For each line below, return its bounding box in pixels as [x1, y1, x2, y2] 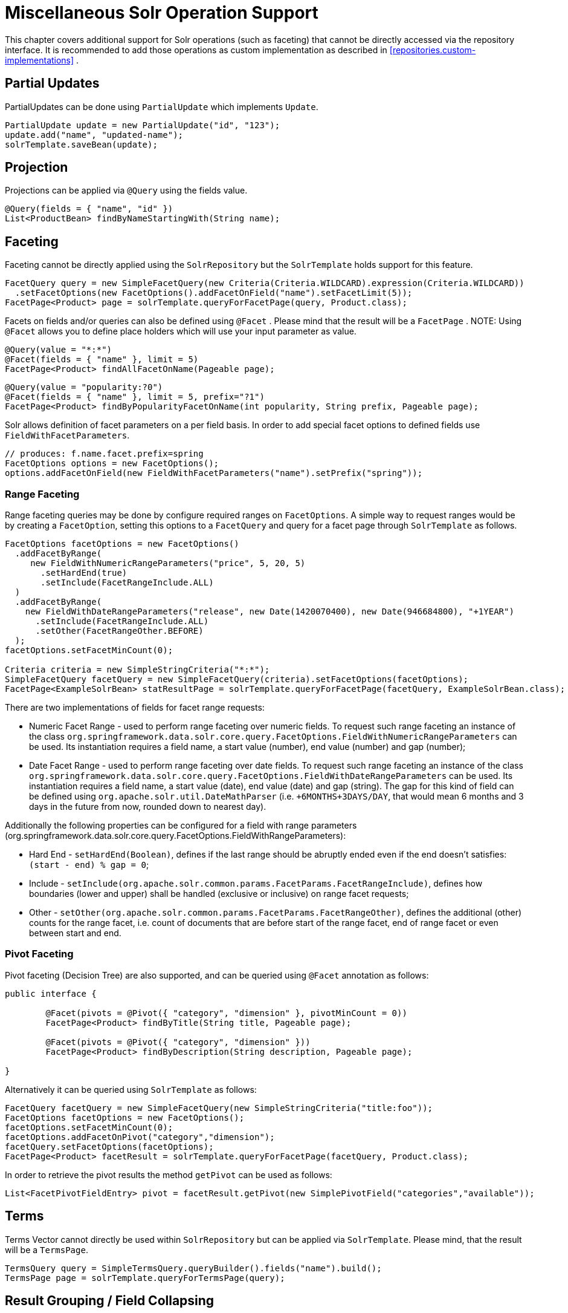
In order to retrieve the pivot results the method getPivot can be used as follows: [5, 1169, 332, 1180]
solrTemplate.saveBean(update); [5, 139, 158, 149]
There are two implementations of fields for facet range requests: [5, 702, 265, 713]
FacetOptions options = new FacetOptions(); [5, 458, 219, 469]
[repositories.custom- [389, 44, 476, 55]
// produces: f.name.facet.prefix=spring [5, 449, 204, 459]
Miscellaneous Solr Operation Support [5, 2, 318, 23]
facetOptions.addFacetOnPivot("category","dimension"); [5, 1132, 275, 1142]
